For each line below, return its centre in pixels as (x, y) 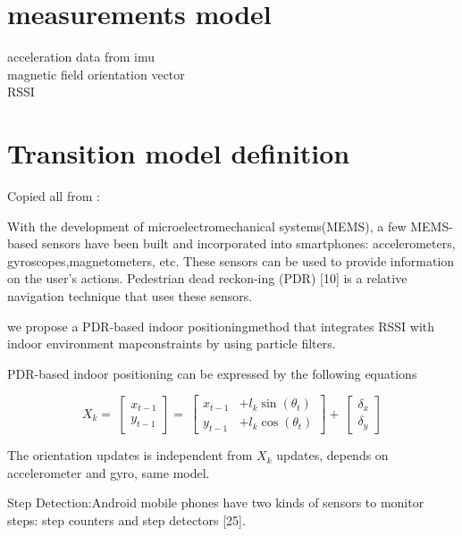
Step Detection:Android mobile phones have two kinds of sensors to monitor (216, 502)
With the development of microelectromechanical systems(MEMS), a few (207, 226)
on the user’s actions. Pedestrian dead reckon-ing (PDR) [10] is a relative (207, 278)
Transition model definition (179, 153)
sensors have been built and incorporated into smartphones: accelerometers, (248, 243)
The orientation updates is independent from (130, 455)
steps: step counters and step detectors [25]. (126, 520)
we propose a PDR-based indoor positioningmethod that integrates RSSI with (221, 326)
